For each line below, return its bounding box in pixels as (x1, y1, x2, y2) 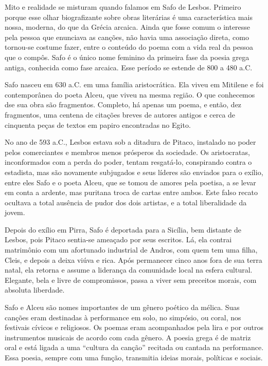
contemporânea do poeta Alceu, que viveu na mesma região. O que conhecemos (5, 89, 255, 100)
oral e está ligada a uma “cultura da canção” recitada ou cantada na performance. (5, 342, 264, 353)
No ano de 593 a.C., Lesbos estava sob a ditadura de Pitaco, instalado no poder (5, 137, 256, 147)
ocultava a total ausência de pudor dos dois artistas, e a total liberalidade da (5, 197, 247, 207)
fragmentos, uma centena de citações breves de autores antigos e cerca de (5, 109, 236, 120)
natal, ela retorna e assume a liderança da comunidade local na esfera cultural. (5, 264, 253, 275)
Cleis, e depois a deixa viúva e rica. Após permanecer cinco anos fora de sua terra (5, 254, 262, 265)
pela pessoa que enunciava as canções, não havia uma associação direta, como (5, 31, 249, 42)
